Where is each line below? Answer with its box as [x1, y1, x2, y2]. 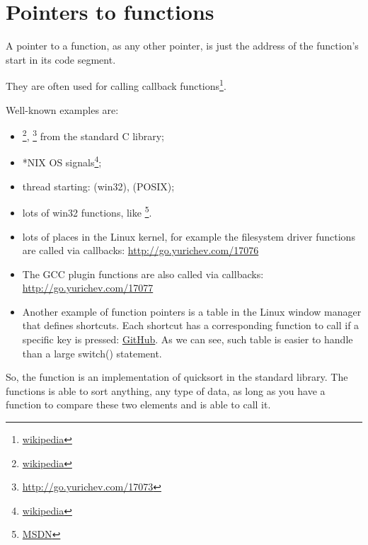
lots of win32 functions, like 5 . [22, 203, 152, 219]
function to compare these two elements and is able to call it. [6, 397, 271, 412]
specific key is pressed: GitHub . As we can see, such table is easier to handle [22, 332, 353, 347]
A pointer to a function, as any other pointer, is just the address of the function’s [6, 38, 359, 53]
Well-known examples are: [6, 102, 119, 117]
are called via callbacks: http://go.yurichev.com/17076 [22, 243, 259, 258]
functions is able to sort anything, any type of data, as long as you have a [6, 383, 326, 398]
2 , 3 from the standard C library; [22, 127, 164, 143]
